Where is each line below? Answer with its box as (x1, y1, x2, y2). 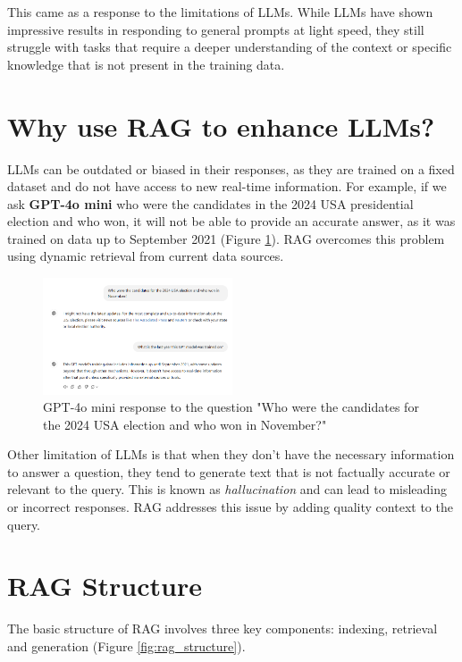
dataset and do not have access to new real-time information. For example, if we (7, 177, 447, 196)
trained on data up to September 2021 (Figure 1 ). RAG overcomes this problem (7, 229, 445, 247)
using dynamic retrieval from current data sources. (7, 247, 284, 265)
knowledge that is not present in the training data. (7, 54, 285, 73)
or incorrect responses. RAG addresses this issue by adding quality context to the (7, 498, 453, 516)
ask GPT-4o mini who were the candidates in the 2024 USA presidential (7, 194, 414, 213)
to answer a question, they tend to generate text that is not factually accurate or (7, 462, 450, 481)
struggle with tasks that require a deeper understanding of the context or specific (7, 38, 452, 56)
